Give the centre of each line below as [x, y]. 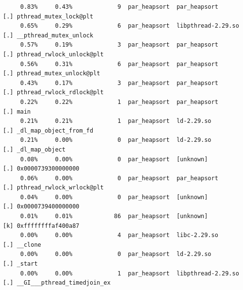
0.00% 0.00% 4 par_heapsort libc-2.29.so [119, 235]
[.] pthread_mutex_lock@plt [48, 16]
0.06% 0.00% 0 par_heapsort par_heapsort [119, 178]
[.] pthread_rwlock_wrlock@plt [53, 188]
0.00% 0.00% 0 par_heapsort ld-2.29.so [116, 254]
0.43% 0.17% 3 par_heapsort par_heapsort [119, 83]
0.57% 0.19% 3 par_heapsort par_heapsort [119, 45]
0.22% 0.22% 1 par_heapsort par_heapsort [119, 102]
